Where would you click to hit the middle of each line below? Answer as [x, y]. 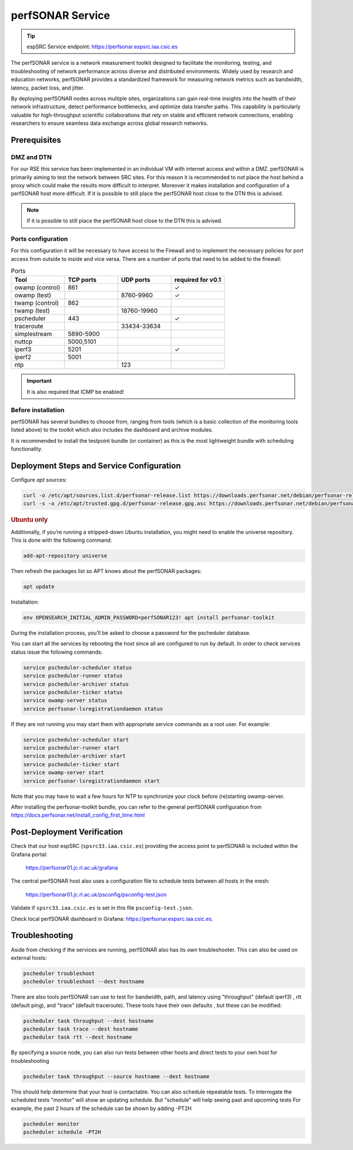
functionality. [27, 449]
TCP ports [82, 280]
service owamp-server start [64, 773]
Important [39, 381]
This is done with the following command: [61, 540]
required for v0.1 [198, 280]
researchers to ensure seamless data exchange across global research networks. [109, 123]
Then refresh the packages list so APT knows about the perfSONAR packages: [106, 571]
